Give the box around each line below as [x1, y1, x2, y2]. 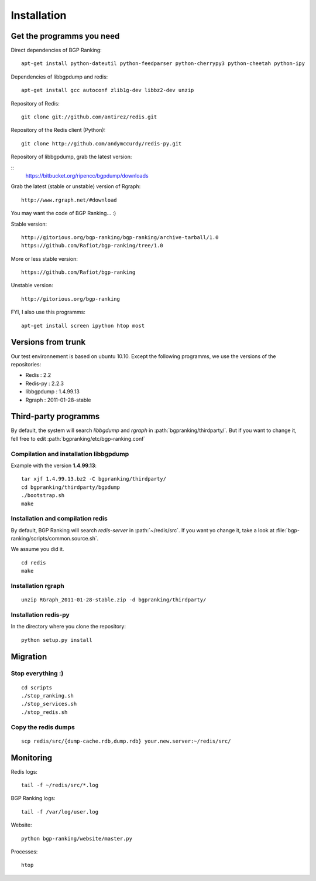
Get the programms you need [11, 31, 120, 41]
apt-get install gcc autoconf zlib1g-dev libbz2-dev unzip [21, 87, 194, 94]
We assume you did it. [11, 546, 64, 553]
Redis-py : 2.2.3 [25, 380, 64, 387]
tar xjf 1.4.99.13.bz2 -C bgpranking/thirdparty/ [21, 475, 167, 482]
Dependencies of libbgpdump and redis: [11, 73, 108, 80]
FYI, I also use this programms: [11, 308, 86, 316]
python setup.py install [21, 637, 92, 643]
